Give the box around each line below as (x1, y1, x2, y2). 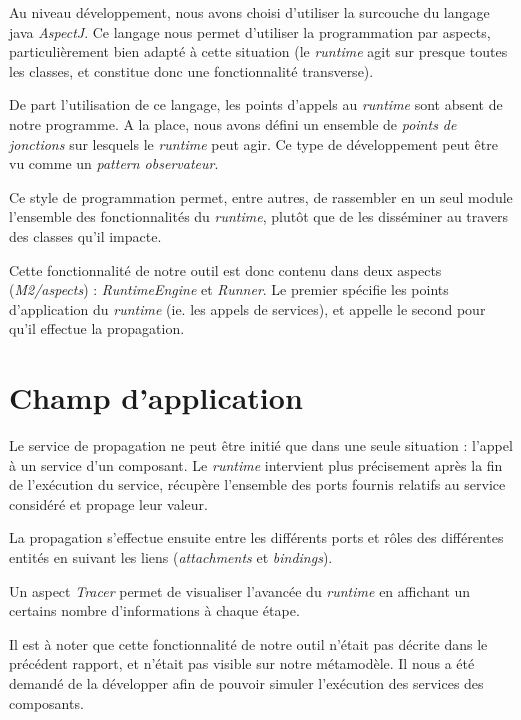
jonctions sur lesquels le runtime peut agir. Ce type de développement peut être (9, 133, 498, 154)
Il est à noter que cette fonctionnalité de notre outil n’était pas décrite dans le (9, 633, 488, 654)
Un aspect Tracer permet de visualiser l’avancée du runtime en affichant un (9, 580, 471, 601)
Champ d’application (9, 377, 303, 418)
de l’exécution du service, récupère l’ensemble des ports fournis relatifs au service (9, 474, 506, 495)
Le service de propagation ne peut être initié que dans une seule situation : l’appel (9, 435, 513, 456)
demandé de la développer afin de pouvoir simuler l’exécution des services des (9, 672, 484, 693)
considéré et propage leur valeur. (9, 493, 208, 514)
